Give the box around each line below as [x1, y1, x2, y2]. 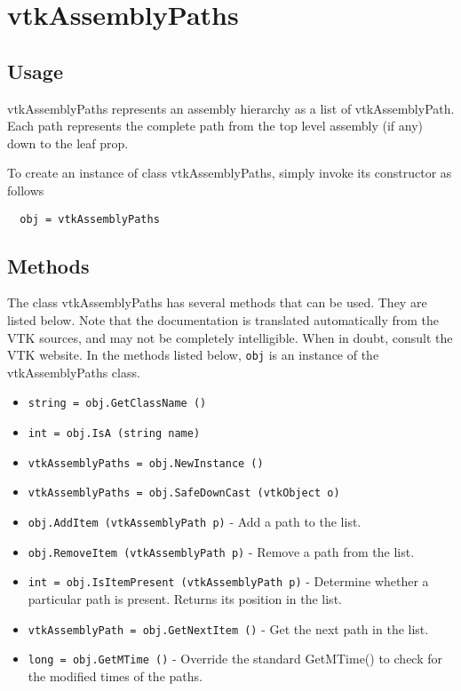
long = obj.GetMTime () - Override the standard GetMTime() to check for [28, 649, 442, 668]
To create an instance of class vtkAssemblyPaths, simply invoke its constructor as [7, 163, 452, 182]
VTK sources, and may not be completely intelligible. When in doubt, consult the [7, 328, 453, 346]
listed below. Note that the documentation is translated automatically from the [7, 311, 440, 329]
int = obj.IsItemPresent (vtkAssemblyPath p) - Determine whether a [28, 572, 429, 591]
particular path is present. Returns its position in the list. [28, 590, 342, 608]
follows [7, 180, 44, 199]
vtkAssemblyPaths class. [7, 362, 140, 381]
